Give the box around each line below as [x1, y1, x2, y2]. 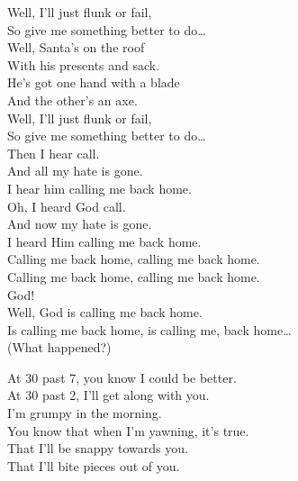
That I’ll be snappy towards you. [7, 439, 188, 458]
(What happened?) [7, 338, 112, 357]
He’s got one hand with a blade [7, 73, 180, 92]
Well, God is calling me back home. [7, 303, 203, 322]
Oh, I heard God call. [7, 196, 126, 215]
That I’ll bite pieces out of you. [7, 456, 180, 475]
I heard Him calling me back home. [7, 231, 202, 250]
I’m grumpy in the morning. [7, 404, 162, 422]
